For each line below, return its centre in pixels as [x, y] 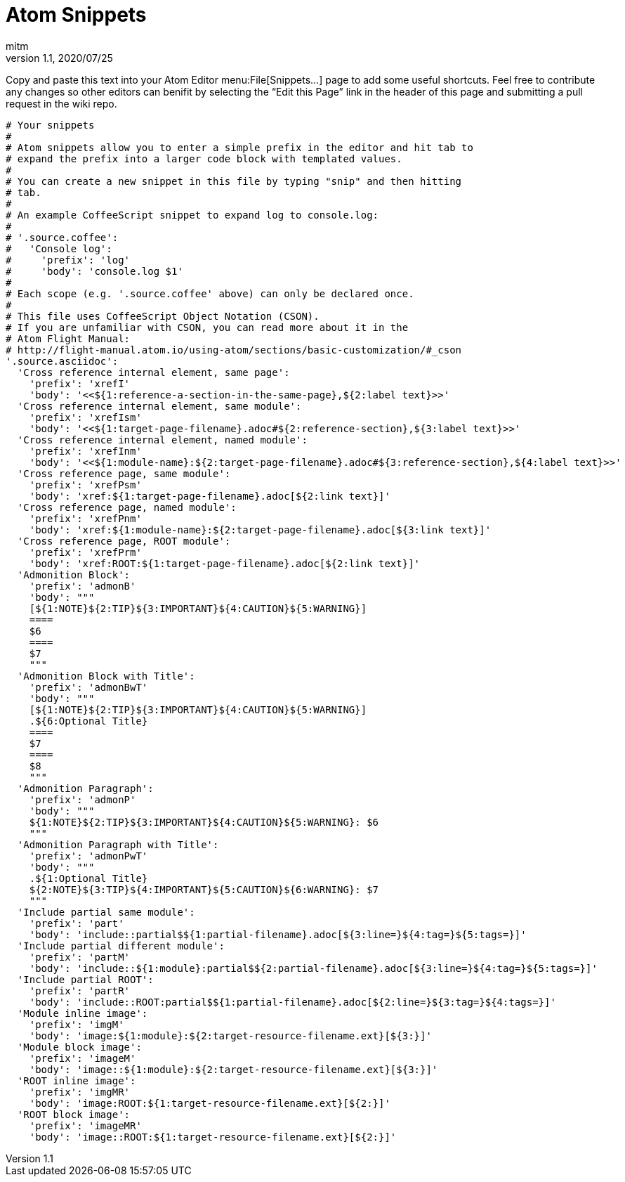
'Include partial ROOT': [85, 979]
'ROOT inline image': [77, 1080]
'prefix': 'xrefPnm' [85, 518]
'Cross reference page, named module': [127, 507]
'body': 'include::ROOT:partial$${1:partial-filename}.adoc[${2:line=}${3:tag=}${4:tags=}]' [292, 1002]
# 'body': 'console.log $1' [94, 271]
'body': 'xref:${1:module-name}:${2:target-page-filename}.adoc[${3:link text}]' [260, 530]
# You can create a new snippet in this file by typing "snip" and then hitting [234, 181]
